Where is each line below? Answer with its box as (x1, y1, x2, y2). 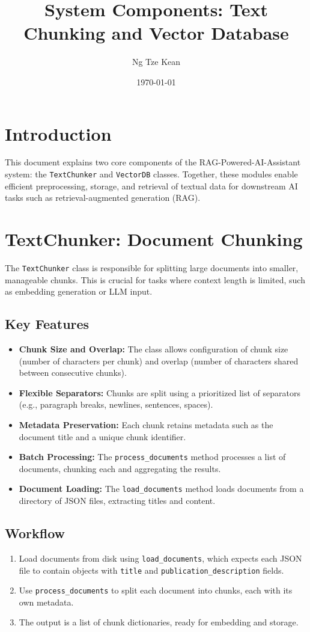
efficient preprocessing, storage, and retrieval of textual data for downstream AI (5, 179, 298, 192)
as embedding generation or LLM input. (5, 285, 153, 298)
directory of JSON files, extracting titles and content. (19, 494, 216, 507)
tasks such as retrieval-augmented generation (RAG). (5, 191, 201, 204)
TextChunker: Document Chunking (5, 227, 303, 251)
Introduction (5, 121, 112, 146)
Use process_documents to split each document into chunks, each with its (19, 584, 293, 597)
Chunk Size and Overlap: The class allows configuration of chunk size (19, 343, 288, 355)
